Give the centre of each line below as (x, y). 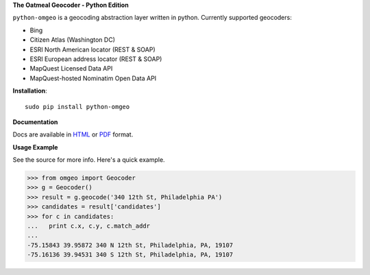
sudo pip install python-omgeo (77, 107)
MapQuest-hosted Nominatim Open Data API (93, 78)
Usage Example (35, 147)
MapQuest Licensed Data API (71, 69)
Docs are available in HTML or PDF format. (73, 134)
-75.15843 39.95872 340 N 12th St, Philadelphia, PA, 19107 (130, 245)
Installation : (30, 91)
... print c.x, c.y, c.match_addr (89, 226)
